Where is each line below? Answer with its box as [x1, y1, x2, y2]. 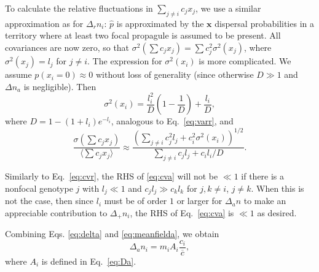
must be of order [104, 194, 167, 207]
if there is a [241, 170, 285, 183]
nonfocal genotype [5, 181, 73, 194]
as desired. [257, 206, 297, 219]
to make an [243, 194, 286, 207]
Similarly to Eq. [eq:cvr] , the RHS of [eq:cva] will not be [5, 170, 218, 183]
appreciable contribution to [5, 206, 108, 219]
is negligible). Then [23, 80, 96, 93]
